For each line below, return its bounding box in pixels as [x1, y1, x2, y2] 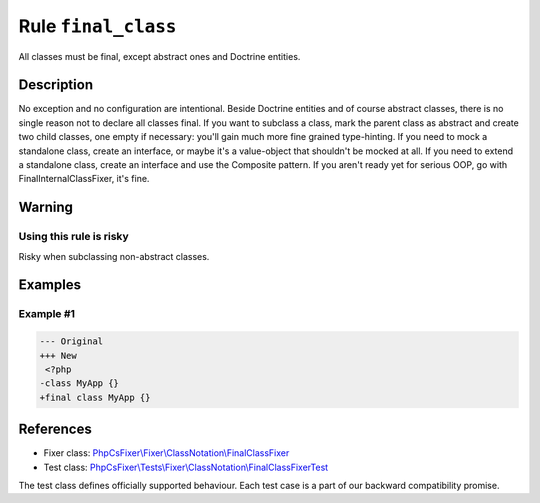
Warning [18, 199, 74, 216]
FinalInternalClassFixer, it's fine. [18, 173, 150, 185]
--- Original [39, 336, 104, 347]
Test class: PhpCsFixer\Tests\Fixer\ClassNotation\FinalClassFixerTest [43, 461, 329, 473]
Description [18, 76, 94, 94]
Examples [18, 276, 82, 294]
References [18, 421, 92, 438]
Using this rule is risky [18, 230, 129, 244]
